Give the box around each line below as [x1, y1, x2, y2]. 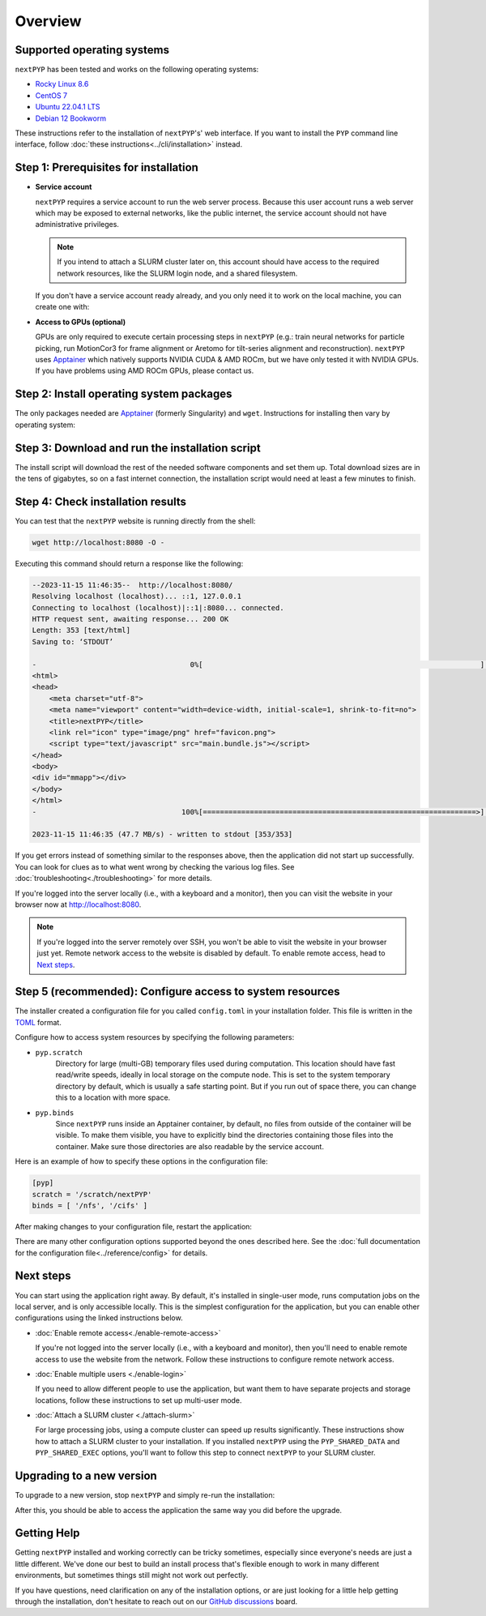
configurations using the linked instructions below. [15, 1313, 183, 1323]
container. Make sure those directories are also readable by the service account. [55, 1141, 324, 1151]
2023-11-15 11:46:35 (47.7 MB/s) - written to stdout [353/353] [32, 830, 293, 839]
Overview [15, 12, 82, 30]
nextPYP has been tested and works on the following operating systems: [15, 65, 259, 75]
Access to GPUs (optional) [35, 317, 126, 327]
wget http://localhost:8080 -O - [32, 537, 165, 547]
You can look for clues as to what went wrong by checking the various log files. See [15, 861, 295, 871]
